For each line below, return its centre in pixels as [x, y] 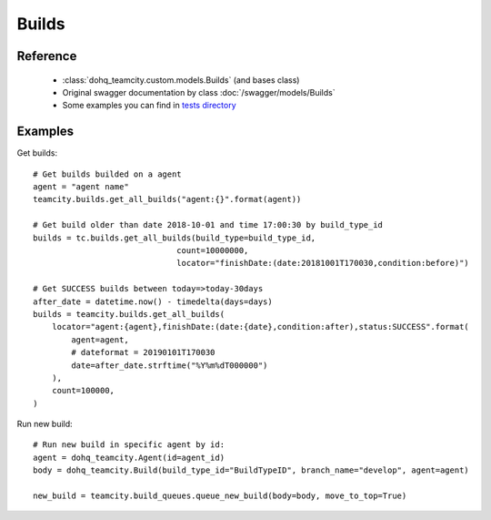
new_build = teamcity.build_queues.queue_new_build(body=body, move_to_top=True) [220, 496]
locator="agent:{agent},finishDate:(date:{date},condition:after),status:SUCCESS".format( [261, 327]
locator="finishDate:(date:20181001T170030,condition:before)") [323, 263]
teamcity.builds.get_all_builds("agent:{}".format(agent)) [167, 199]
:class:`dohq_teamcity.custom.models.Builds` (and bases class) [181, 80]
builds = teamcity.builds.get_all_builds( [129, 314]
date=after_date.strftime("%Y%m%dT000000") [170, 365]
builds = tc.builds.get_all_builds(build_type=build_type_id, [175, 238]
